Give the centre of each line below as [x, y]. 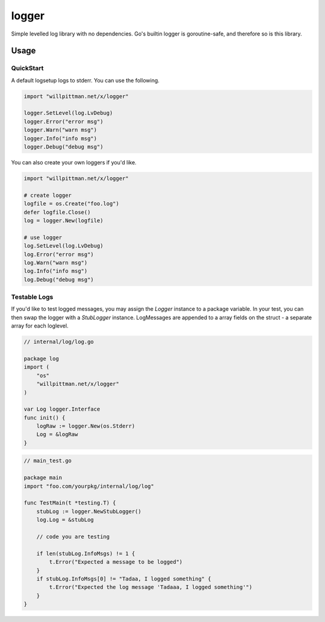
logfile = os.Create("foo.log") [72, 204]
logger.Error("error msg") [63, 121]
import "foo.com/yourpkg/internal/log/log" [89, 486]
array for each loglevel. [40, 326]
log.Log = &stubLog [65, 520]
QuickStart [27, 68]
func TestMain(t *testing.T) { [70, 503]
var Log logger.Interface [62, 409]
